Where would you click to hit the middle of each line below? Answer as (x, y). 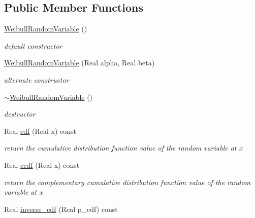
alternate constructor (37, 79)
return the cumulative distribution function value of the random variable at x (123, 148)
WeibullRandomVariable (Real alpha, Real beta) (79, 63)
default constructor (33, 45)
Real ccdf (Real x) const (42, 165)
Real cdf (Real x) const (40, 131)
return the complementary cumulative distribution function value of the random (127, 182)
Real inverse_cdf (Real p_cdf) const (61, 209)
